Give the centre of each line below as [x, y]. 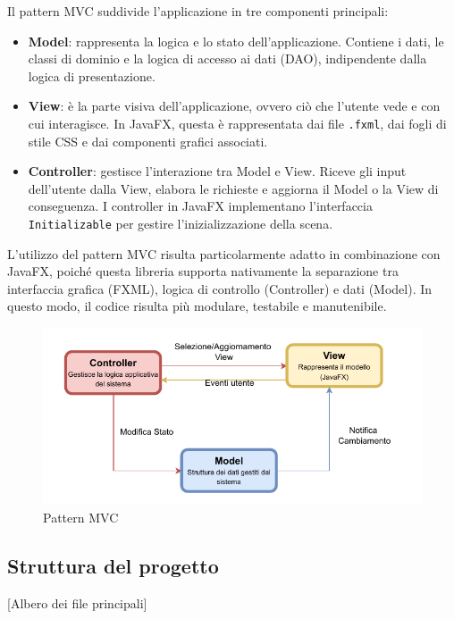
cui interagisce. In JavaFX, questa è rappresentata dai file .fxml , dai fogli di [237, 123]
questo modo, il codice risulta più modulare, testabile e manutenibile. [197, 306]
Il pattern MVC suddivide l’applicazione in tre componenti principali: [198, 11]
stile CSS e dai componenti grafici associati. [148, 141]
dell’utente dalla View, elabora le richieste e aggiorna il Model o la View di [233, 188]
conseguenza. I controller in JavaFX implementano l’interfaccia [200, 206]
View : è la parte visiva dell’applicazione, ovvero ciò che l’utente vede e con [234, 106]
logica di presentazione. [92, 75]
